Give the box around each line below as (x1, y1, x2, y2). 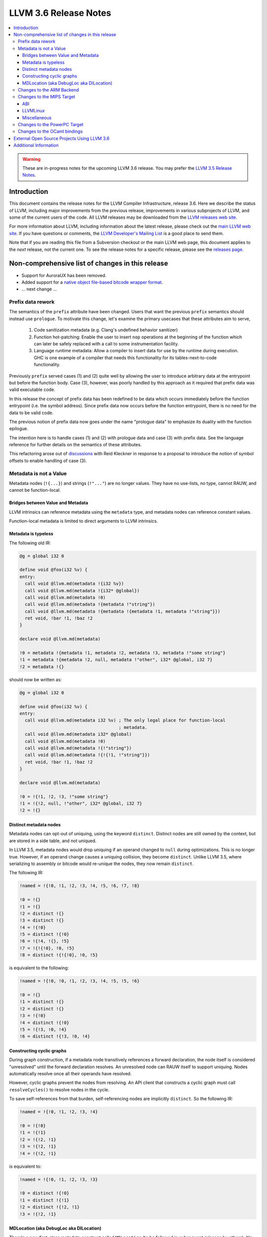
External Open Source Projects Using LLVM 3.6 (13, 135, 110, 141)
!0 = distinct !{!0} (19, 1190, 69, 1196)
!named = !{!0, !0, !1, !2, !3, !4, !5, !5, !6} (19, 978, 140, 984)
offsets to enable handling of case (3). (9, 458, 87, 464)
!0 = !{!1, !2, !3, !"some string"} (19, 794, 109, 799)
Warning (22, 156, 41, 162)
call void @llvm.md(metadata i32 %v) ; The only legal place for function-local (25, 717, 226, 723)
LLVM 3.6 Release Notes (9, 7, 111, 18)
